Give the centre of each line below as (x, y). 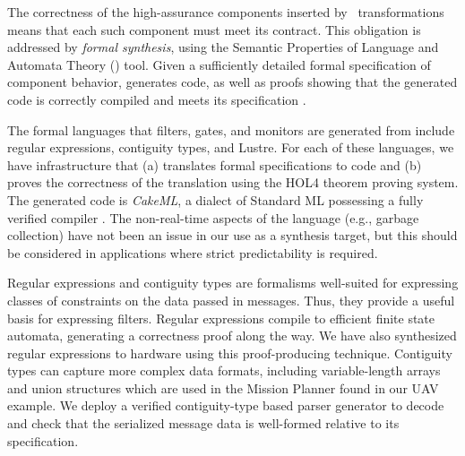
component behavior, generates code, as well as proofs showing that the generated (232, 82)
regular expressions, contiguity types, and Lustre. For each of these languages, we (231, 147)
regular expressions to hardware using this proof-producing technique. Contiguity (230, 353)
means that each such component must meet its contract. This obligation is (214, 29)
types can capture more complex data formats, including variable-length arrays (224, 370)
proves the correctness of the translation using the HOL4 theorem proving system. (233, 182)
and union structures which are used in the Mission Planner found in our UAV (223, 387)
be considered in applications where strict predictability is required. (193, 252)
